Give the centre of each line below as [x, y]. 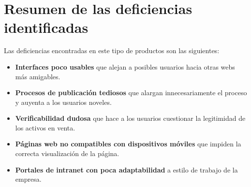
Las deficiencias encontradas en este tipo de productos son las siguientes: [112, 50]
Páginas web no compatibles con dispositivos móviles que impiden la [128, 144]
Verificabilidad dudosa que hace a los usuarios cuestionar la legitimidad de [130, 118]
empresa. [28, 179]
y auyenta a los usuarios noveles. [63, 102]
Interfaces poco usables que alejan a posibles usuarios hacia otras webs [125, 66]
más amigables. [38, 76]
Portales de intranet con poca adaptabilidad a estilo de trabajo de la [126, 169]
